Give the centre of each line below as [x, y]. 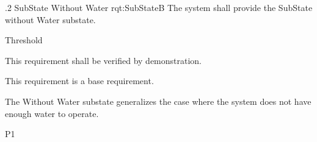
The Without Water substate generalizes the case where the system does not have [158, 101]
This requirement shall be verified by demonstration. [104, 60]
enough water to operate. [52, 113]
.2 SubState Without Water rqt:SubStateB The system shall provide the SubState [159, 7]
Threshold [24, 40]
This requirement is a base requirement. [79, 81]
